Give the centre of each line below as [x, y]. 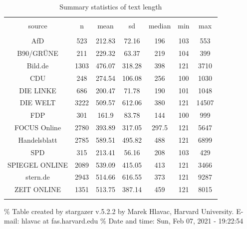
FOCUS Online [38, 127]
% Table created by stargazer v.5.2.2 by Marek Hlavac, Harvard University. [119, 211]
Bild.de [38, 65]
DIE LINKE [38, 90]
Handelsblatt [38, 139]
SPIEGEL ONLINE [38, 164]
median [160, 26]
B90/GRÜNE [38, 53]
